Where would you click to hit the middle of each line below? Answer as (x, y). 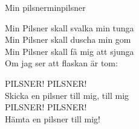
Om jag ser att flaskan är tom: (61, 63)
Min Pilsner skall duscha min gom (68, 39)
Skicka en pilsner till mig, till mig (67, 95)
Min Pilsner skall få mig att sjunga (69, 51)
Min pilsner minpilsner (45, 7)
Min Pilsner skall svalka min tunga (69, 27)
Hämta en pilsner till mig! (53, 118)
